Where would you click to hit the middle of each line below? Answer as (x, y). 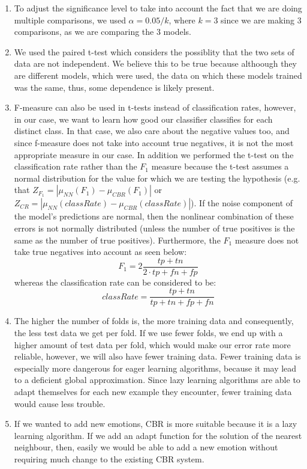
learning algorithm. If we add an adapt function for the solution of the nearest (158, 435)
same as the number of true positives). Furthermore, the (117, 240)
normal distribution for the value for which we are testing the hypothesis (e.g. (157, 178)
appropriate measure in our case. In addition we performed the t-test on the (154, 154)
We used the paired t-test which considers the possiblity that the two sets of (154, 51)
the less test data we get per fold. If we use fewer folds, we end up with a (148, 333)
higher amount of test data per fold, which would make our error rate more (152, 344)
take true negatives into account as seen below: (100, 252)
